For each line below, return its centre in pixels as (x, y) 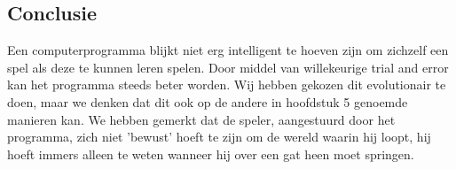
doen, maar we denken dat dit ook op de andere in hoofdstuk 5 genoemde (208, 101)
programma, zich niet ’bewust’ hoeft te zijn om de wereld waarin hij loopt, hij (219, 137)
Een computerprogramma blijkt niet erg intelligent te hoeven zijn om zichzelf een (228, 50)
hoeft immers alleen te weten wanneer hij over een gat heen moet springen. (211, 154)
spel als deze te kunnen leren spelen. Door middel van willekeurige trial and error (228, 67)
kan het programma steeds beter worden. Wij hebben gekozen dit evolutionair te (227, 84)
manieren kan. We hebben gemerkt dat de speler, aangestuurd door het (201, 119)
